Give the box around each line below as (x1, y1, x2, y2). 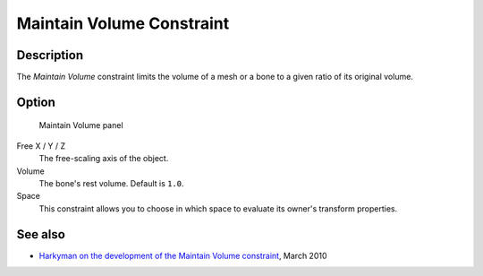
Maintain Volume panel (38, 120, 124, 131)
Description (16, 47, 84, 63)
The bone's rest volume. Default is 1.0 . (38, 178, 184, 189)
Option (16, 94, 55, 109)
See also (16, 227, 66, 242)
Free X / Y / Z (16, 140, 66, 151)
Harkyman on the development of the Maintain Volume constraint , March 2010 (38, 250, 327, 261)
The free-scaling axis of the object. (38, 153, 169, 164)
